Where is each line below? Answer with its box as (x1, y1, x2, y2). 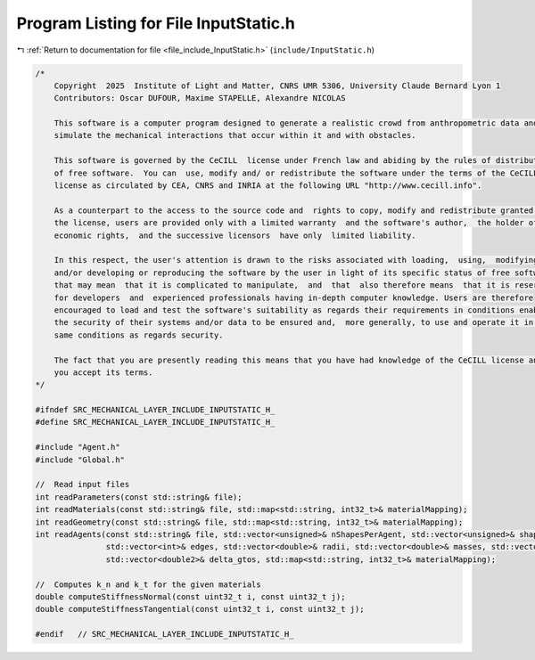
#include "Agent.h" (35, 442, 120, 452)
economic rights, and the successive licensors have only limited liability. (53, 230, 416, 240)
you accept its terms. (53, 367, 153, 378)
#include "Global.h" (35, 454, 125, 465)
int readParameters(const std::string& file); (35, 492, 243, 502)
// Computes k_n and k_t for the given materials (35, 579, 262, 590)
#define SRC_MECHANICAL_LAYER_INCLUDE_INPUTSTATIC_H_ (35, 417, 276, 428)
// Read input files (35, 479, 130, 490)
